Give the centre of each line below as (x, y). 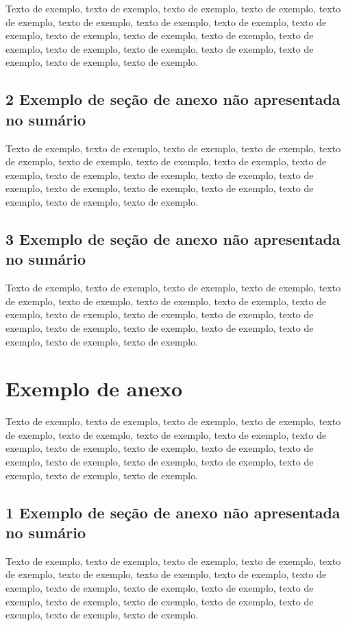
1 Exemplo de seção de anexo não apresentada (173, 512)
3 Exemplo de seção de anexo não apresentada (173, 238)
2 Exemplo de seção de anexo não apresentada (173, 99)
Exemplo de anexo (94, 388)
